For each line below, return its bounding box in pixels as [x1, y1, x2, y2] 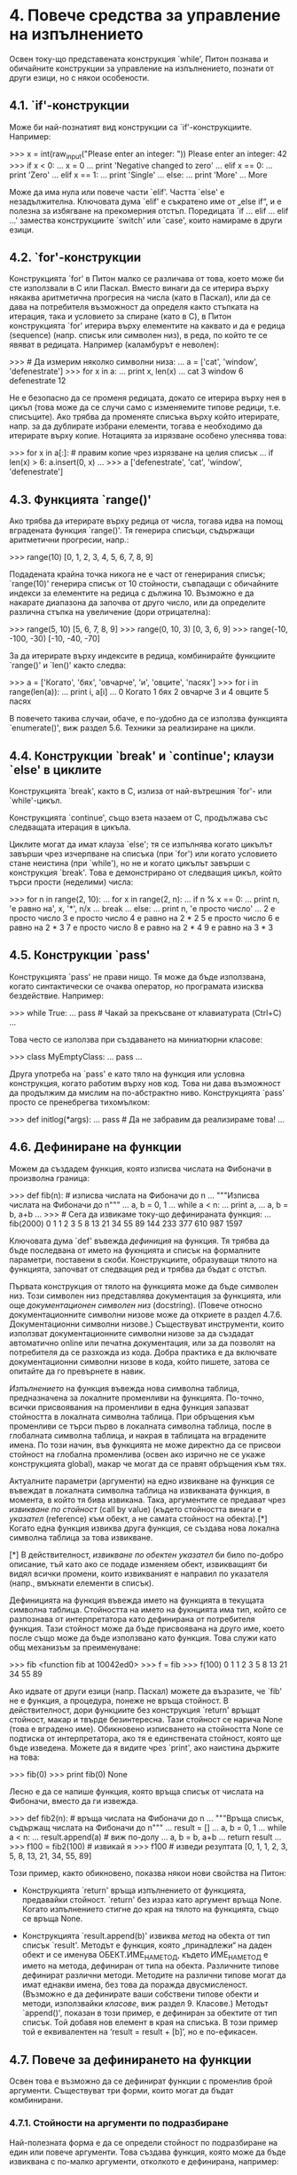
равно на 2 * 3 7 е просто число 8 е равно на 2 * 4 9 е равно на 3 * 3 [9, 922, 273, 933]
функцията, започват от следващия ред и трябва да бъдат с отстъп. [9, 1264, 268, 1274]
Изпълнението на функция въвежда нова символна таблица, [9, 1383, 240, 1393]
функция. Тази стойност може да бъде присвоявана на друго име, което [9, 1623, 285, 1634]
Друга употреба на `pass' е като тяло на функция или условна [9, 1068, 246, 1079]
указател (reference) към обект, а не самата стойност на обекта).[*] [9, 1513, 268, 1524]
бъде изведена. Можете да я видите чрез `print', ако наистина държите [9, 1742, 280, 1753]
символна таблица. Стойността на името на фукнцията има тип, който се [9, 1604, 287, 1615]
